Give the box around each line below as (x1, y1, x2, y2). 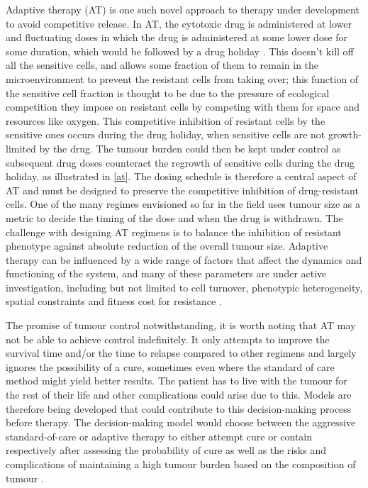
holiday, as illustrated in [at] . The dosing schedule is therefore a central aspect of (6, 169, 357, 184)
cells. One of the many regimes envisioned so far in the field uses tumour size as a (6, 196, 360, 211)
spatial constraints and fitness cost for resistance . (6, 294, 222, 309)
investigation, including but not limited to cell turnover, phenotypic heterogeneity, (6, 279, 363, 294)
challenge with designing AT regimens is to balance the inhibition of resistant (6, 224, 342, 239)
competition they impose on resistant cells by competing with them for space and (6, 99, 359, 114)
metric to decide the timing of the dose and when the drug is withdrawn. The (6, 210, 343, 225)
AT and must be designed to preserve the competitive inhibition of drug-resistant (6, 182, 359, 197)
